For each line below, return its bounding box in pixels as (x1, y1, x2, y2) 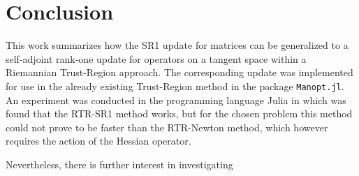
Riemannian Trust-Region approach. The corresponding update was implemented (6, 65, 353, 80)
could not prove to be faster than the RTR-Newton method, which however (6, 119, 328, 134)
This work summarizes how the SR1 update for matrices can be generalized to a (6, 38, 349, 52)
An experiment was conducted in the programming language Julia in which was (6, 92, 346, 107)
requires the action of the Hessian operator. (6, 133, 191, 148)
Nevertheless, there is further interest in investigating (6, 156, 233, 171)
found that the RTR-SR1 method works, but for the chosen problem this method (6, 106, 353, 121)
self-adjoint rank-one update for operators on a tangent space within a (6, 51, 307, 66)
